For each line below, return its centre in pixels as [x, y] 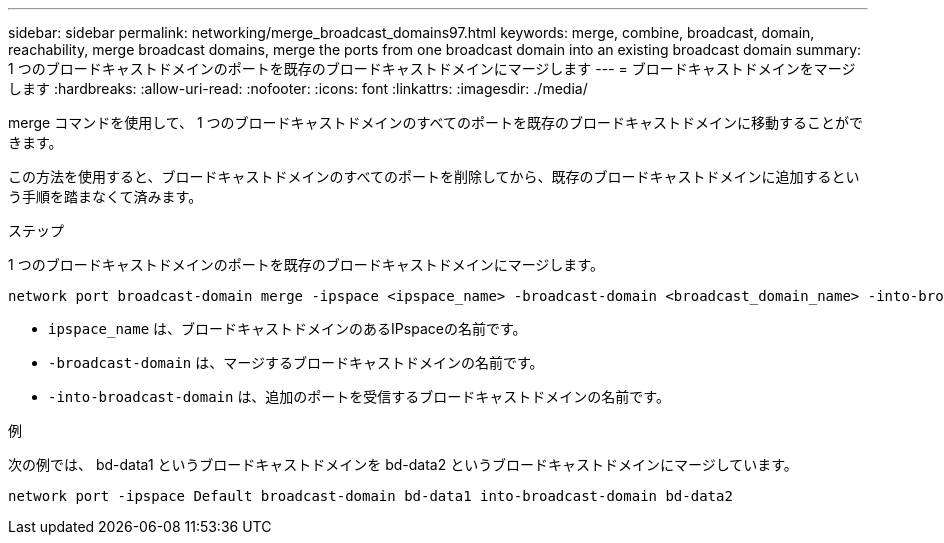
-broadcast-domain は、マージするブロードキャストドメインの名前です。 [296, 362]
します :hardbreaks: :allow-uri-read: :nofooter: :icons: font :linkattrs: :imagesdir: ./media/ [298, 88]
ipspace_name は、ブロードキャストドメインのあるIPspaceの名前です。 [287, 328]
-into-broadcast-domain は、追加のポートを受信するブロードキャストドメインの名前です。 [359, 396]
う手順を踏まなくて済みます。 [105, 196]
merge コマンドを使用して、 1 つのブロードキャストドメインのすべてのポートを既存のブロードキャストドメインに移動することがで [436, 122]
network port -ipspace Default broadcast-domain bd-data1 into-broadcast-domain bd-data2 [370, 496]
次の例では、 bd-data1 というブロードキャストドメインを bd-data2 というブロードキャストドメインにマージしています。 [403, 464]
